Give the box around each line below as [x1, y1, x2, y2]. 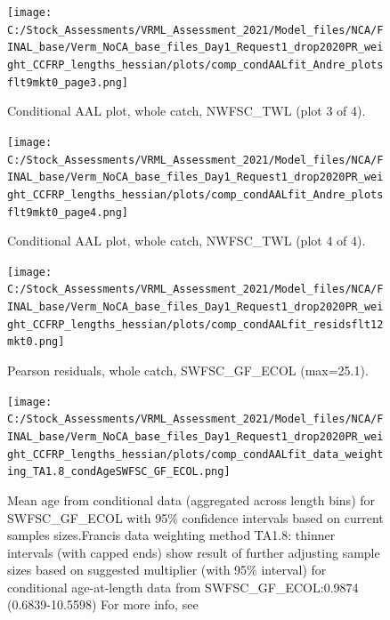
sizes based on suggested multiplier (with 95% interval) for [7, 560, 327, 579]
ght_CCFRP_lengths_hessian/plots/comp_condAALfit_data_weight [7, 447, 384, 461]
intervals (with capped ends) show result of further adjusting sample [7, 543, 380, 561]
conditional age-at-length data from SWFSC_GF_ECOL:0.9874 [7, 577, 359, 596]
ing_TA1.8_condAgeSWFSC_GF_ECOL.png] [7, 465, 231, 479]
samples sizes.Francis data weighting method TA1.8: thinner [7, 526, 336, 544]
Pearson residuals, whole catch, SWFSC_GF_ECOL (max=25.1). [7, 361, 369, 380]
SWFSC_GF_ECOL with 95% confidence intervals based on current [7, 508, 384, 527]
